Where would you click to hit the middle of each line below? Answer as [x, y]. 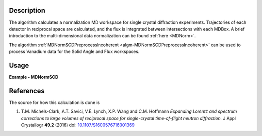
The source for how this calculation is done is [54, 102]
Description [27, 10]
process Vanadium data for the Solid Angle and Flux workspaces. [74, 51]
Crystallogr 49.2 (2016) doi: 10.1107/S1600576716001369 [78, 125]
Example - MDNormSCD [34, 77]
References [27, 91]
